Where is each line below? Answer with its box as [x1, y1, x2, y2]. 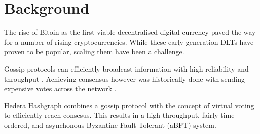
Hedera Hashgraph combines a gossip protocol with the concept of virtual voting [4, 100, 254, 110]
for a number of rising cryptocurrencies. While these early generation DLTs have [4, 36, 254, 47]
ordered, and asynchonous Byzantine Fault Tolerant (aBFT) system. [4, 119, 216, 130]
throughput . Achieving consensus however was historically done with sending [4, 73, 245, 84]
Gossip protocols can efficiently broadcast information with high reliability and [4, 63, 249, 74]
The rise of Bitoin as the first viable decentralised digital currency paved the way [4, 27, 256, 37]
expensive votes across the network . [4, 83, 117, 94]
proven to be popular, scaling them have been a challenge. [4, 46, 184, 57]
